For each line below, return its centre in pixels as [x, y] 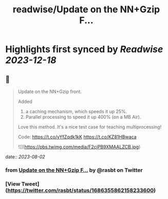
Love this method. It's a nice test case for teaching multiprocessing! [90, 127]
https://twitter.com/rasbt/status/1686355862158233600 [81, 190]
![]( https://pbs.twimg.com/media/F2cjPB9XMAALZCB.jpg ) [79, 147]
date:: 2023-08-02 [25, 157]
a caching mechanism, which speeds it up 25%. [76, 111]
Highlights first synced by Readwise [84, 49]
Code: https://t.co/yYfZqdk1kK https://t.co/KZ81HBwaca [77, 137]
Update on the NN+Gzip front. [50, 92]
